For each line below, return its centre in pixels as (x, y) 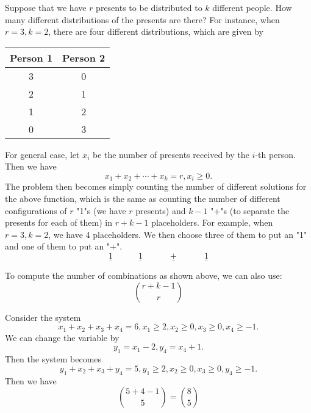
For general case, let (42, 154)
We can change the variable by (62, 337)
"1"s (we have (101, 210)
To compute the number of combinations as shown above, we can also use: (144, 275)
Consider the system (43, 317)
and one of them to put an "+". (64, 246)
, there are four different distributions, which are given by (156, 31)
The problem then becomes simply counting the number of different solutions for (156, 186)
